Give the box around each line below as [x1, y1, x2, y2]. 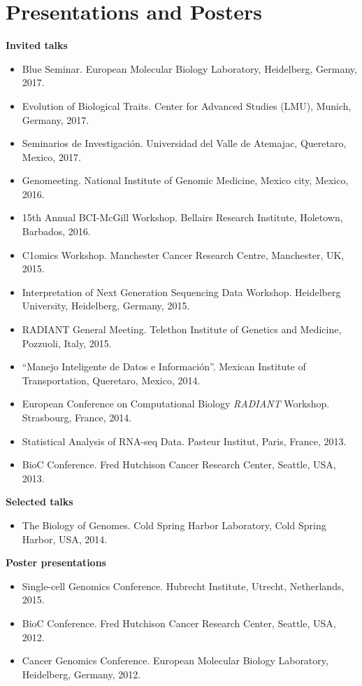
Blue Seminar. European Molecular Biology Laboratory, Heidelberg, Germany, [22, 61, 357, 76]
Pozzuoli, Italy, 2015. [22, 335, 112, 350]
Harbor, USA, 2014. [22, 531, 108, 546]
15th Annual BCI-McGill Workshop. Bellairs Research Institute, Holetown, [22, 210, 343, 225]
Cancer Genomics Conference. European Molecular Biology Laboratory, [22, 653, 328, 668]
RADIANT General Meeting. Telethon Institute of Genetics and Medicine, [22, 322, 342, 337]
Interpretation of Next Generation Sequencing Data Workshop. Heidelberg [22, 284, 341, 299]
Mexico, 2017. [22, 149, 81, 164]
